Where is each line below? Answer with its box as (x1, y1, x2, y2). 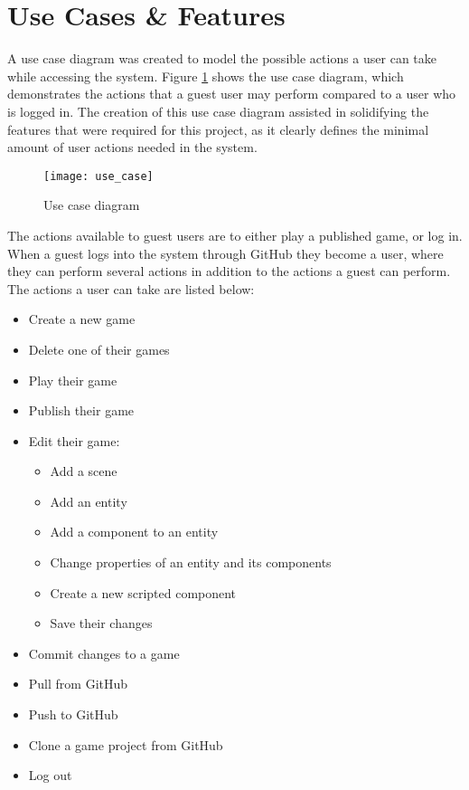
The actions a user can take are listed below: (7, 279, 255, 298)
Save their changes (50, 614, 153, 633)
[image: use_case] (43, 169, 154, 183)
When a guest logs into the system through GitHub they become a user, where (7, 243, 444, 262)
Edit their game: (28, 431, 120, 450)
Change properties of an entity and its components (50, 553, 332, 572)
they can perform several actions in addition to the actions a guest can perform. (7, 262, 451, 281)
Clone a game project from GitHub (28, 735, 223, 754)
